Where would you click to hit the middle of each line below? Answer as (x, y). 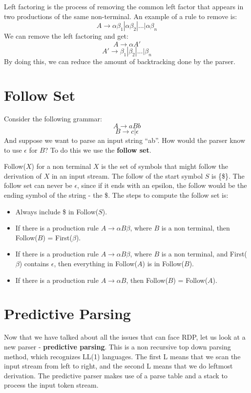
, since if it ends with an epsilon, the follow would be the (162, 185)
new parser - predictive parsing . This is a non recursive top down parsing (117, 346)
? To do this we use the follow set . (98, 150)
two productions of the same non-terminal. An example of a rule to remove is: (121, 16)
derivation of (23, 175)
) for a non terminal (61, 166)
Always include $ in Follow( (57, 211)
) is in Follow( (163, 264)
